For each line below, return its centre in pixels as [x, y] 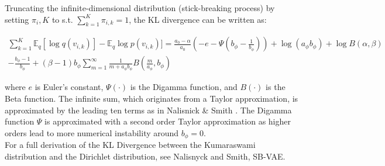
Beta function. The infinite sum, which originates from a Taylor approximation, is [152, 98]
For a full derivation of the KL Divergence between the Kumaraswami [130, 145]
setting [17, 19]
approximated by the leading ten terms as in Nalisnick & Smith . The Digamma [148, 110]
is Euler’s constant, [69, 87]
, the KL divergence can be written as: [198, 19]
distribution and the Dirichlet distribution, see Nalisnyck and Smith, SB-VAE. [145, 156]
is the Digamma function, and [184, 87]
